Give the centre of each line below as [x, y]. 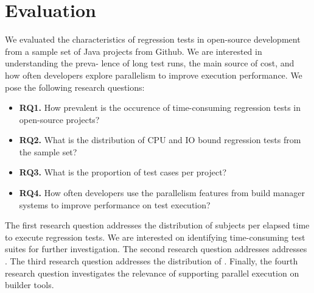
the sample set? [48, 151]
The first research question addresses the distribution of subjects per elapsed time [157, 225]
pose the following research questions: [75, 87]
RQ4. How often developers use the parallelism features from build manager [162, 193]
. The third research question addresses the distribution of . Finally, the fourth [152, 261]
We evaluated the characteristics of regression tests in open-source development [153, 39]
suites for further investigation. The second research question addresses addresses [156, 249]
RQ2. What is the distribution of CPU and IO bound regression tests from [160, 140]
